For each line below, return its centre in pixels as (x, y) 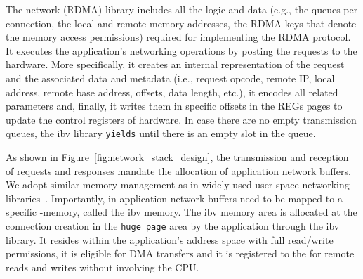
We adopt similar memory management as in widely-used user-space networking (178, 184)
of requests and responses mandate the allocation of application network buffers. (178, 170)
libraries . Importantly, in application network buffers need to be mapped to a (174, 198)
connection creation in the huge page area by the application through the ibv (173, 225)
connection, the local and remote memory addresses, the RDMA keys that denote (181, 23)
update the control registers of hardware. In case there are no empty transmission (181, 119)
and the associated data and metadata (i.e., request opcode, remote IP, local (170, 78)
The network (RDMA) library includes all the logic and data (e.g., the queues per (182, 9)
